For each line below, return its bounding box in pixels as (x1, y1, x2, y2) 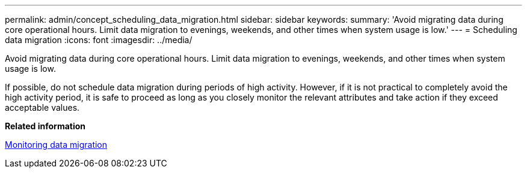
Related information (5, 121, 86, 131)
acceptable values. (5, 102, 80, 113)
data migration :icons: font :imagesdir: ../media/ (5, 35, 193, 45)
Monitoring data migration (5, 139, 108, 150)
